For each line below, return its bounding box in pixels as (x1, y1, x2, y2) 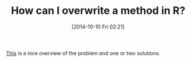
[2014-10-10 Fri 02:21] (71, 23, 125, 30)
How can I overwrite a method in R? (11, 4, 186, 17)
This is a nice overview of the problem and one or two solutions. (6, 49, 161, 56)
